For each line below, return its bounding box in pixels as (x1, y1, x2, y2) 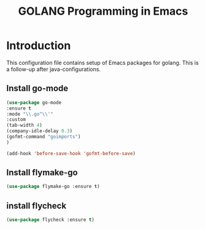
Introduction (6, 39, 71, 53)
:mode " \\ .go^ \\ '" (6, 111, 53, 117)
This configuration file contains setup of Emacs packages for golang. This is (6, 59, 199, 66)
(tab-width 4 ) (6, 122, 43, 129)
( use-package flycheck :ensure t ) (6, 217, 95, 223)
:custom (6, 116, 26, 123)
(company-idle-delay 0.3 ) (6, 128, 72, 134)
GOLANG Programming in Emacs (18, 4, 188, 18)
